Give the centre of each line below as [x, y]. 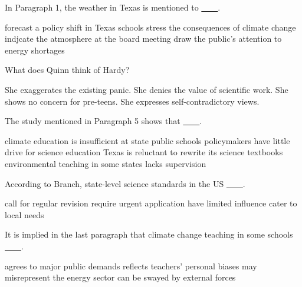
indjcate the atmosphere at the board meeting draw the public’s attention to [143, 39]
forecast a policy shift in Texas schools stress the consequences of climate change [150, 27]
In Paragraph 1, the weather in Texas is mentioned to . [113, 7]
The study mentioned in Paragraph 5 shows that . [104, 121]
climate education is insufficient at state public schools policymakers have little [147, 140]
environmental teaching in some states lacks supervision [106, 163]
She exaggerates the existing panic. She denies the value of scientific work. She [147, 89]
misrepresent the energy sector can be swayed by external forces [120, 277]
